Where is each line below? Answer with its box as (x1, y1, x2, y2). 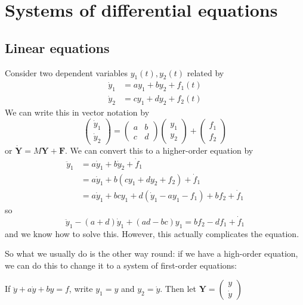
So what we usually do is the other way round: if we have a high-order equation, (5, 247, 298, 260)
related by (187, 66, 224, 79)
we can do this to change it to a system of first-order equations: (5, 259, 237, 271)
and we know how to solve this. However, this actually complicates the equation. (5, 227, 299, 239)
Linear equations (5, 38, 110, 57)
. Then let (160, 282, 196, 295)
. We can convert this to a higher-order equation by (65, 144, 253, 156)
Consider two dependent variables (5, 66, 128, 79)
